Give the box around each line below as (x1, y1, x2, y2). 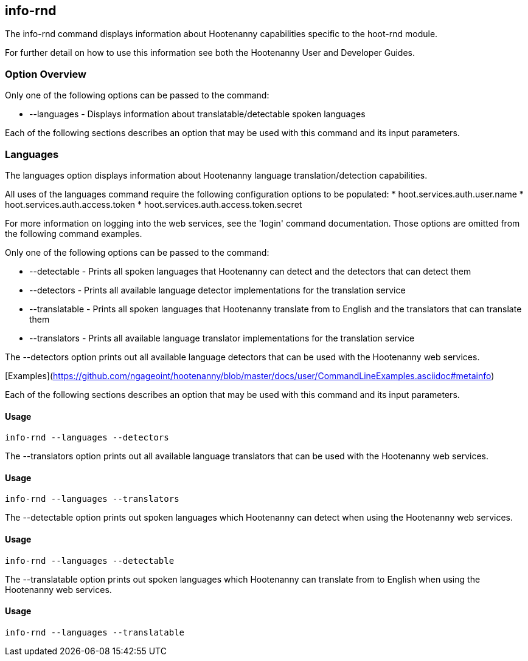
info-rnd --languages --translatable (5, 627, 185, 637)
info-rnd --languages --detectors (5, 433, 169, 443)
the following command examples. (5, 228, 142, 239)
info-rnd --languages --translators (5, 494, 179, 504)
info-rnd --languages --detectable (5, 555, 175, 566)
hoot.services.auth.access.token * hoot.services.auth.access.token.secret (5, 199, 302, 210)
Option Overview (5, 67, 86, 80)
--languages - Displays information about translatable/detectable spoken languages (29, 109, 366, 120)
